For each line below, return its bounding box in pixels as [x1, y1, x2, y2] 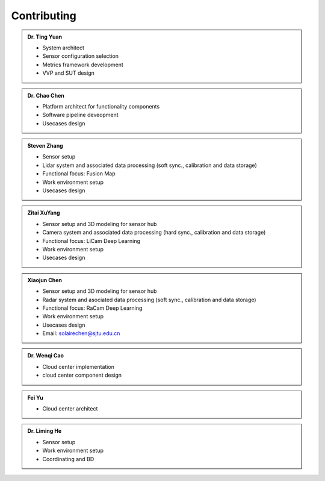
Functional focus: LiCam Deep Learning [42, 237, 141, 244]
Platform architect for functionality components [42, 102, 160, 110]
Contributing [11, 9, 76, 22]
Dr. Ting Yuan [27, 33, 63, 40]
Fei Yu [27, 394, 43, 401]
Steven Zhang [27, 142, 63, 149]
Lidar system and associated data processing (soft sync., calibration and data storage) [42, 162, 257, 169]
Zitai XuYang [27, 209, 60, 216]
